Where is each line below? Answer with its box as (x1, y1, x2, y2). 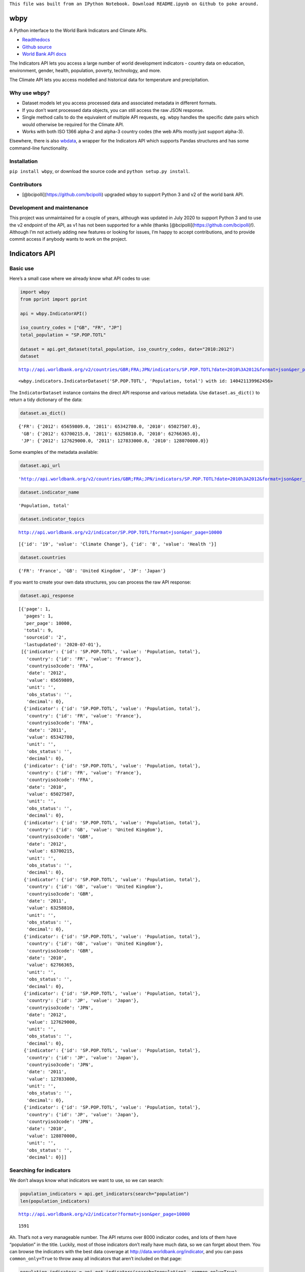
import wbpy (20, 289, 50, 295)
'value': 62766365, (26, 962, 75, 968)
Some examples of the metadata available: (9, 449, 99, 455)
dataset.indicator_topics (20, 516, 85, 522)
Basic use (9, 265, 34, 272)
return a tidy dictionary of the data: (9, 397, 83, 403)
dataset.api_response (20, 593, 74, 598)
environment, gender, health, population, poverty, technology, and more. (9, 67, 161, 73)
